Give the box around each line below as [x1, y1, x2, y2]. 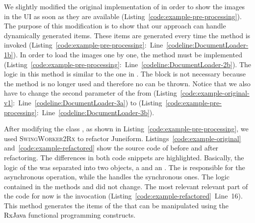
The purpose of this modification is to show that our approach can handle [4, 21, 226, 31]
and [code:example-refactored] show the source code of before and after [4, 143, 219, 153]
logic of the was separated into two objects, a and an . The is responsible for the [4, 162, 245, 172]
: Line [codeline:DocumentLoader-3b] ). [36, 107, 154, 117]
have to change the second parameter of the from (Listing [4, 88, 177, 98]
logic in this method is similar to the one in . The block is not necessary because [4, 69, 246, 79]
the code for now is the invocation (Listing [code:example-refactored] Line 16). [4, 191, 243, 201]
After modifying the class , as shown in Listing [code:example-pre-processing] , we [4, 124, 249, 134]
